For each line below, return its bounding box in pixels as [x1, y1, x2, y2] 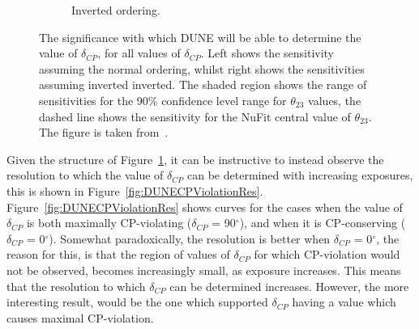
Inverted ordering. [71, 2, 160, 18]
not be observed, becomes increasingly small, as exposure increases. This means [6, 261, 401, 278]
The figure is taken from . [39, 124, 169, 141]
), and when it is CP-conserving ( [239, 214, 406, 231]
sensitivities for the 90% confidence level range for [39, 91, 287, 108]
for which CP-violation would [254, 246, 400, 263]
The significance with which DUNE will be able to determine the [39, 28, 361, 45]
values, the [308, 91, 361, 108]
